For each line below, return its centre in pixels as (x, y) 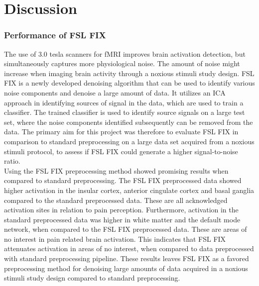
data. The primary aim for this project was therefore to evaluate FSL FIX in (121, 132)
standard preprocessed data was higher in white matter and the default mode (122, 219)
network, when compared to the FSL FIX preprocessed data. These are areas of (126, 229)
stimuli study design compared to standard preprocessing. (92, 278)
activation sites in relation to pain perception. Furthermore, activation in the (121, 210)
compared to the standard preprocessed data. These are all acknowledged (116, 200)
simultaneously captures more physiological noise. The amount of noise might (122, 63)
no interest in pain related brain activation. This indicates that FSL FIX (115, 238)
